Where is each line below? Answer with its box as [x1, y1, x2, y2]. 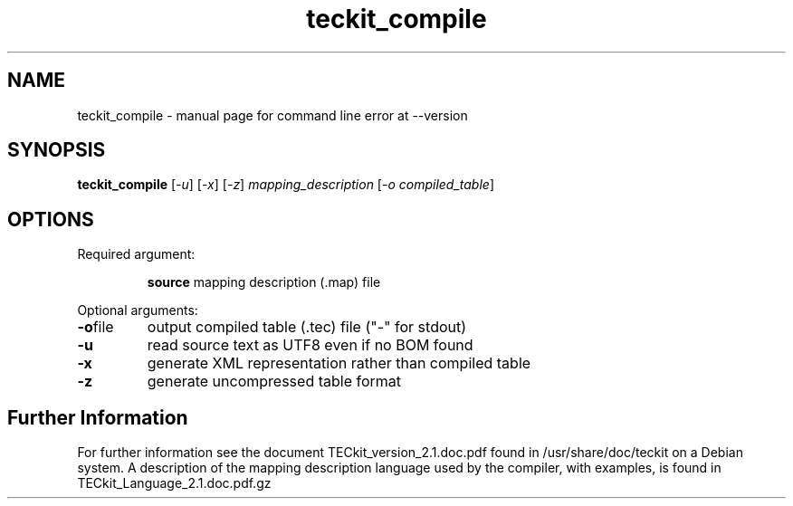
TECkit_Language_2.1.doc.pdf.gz [77, 475, 272, 492]
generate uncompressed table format [147, 372, 402, 391]
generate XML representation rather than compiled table [147, 354, 531, 373]
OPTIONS [7, 207, 94, 231]
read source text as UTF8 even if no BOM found [147, 336, 473, 355]
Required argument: [77, 246, 196, 263]
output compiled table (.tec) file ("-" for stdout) [147, 318, 467, 337]
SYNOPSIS [7, 138, 106, 162]
